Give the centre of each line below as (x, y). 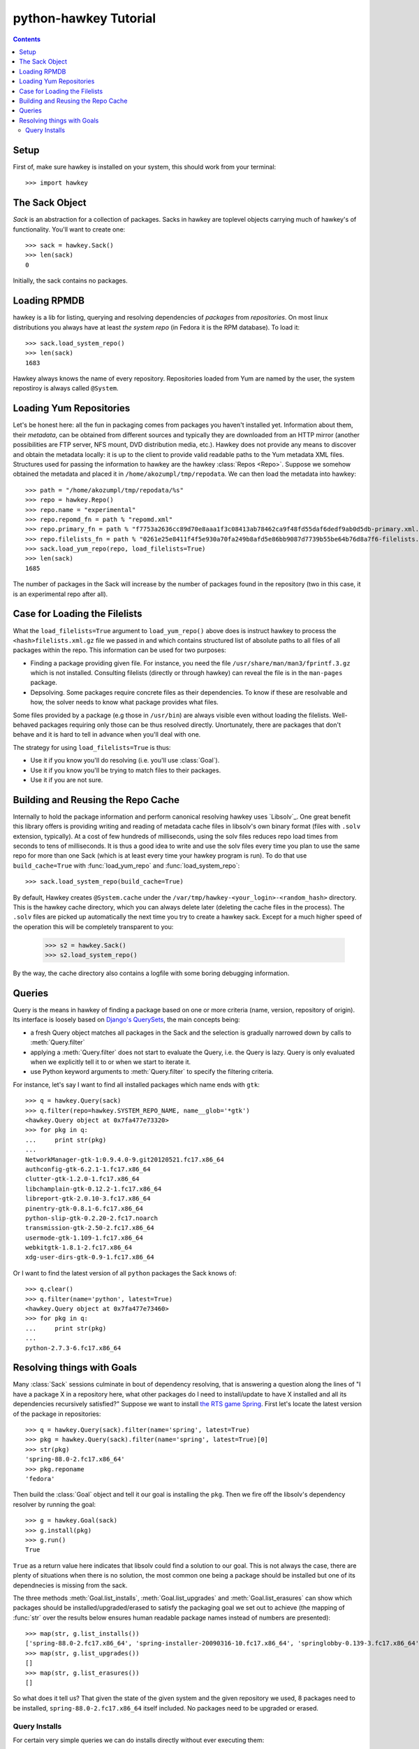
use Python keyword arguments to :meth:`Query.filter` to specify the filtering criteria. (152, 1072)
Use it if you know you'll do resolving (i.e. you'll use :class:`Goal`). (125, 760)
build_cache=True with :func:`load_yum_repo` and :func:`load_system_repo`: (126, 865)
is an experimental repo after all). (60, 594)
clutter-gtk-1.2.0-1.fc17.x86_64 (82, 1179)
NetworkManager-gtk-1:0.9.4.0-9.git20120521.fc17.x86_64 (125, 1159)
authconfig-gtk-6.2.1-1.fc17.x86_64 (88, 1169)
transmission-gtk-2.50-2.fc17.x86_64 (90, 1228)
